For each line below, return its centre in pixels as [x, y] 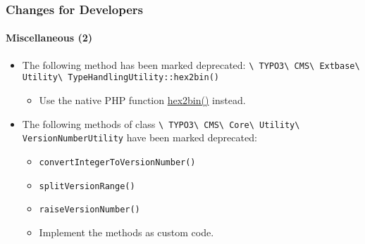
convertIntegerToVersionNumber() [117, 162]
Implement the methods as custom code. [126, 232]
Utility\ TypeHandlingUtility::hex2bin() [120, 78]
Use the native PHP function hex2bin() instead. [142, 99]
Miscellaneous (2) [49, 38]
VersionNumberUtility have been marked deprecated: [140, 137]
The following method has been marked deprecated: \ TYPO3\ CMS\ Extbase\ [191, 64]
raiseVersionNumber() [89, 210]
